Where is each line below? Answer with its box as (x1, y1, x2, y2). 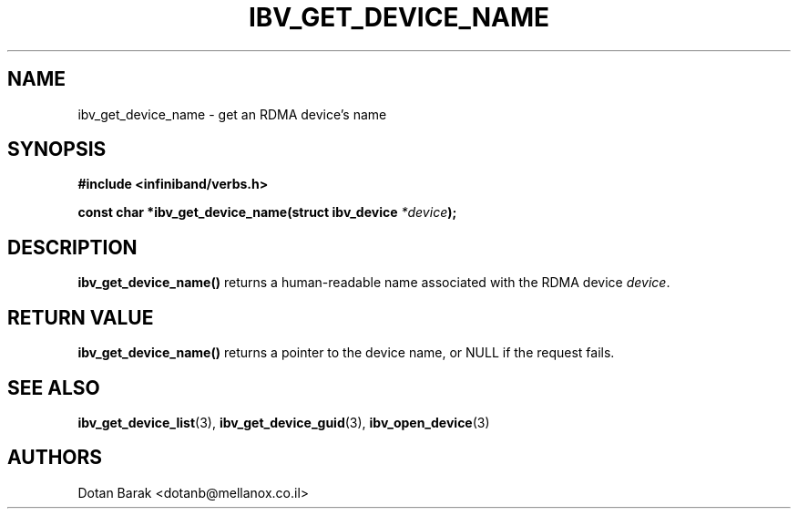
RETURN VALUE (7, 305, 154, 329)
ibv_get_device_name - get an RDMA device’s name (77, 106, 387, 122)
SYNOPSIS (7, 138, 107, 161)
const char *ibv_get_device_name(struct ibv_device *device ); (77, 204, 457, 221)
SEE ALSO (7, 376, 100, 399)
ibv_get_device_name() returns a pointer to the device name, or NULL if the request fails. (77, 345, 615, 361)
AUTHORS (7, 446, 103, 470)
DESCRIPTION (7, 235, 138, 259)
